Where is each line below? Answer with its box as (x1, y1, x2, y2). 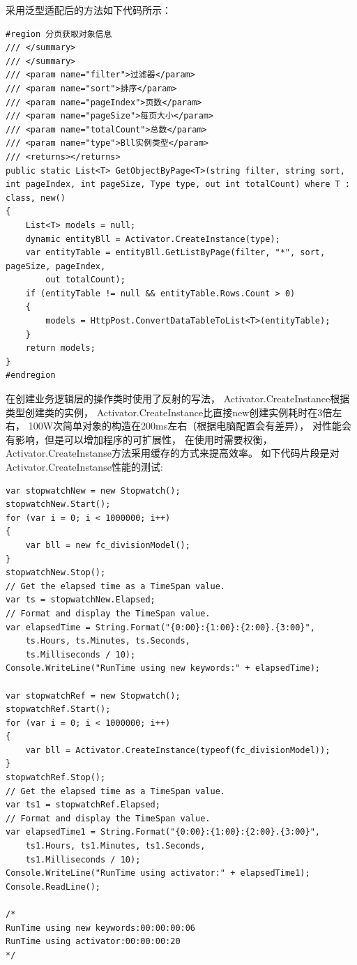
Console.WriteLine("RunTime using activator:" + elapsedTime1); (6, 868, 310, 879)
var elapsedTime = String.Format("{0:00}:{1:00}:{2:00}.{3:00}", (6, 622, 315, 632)
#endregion (6, 370, 56, 381)
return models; (25, 343, 96, 354)
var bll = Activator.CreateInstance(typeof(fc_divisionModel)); (25, 745, 331, 755)
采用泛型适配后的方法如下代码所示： (6, 3, 172, 17)
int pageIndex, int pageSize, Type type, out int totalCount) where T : (6, 179, 350, 190)
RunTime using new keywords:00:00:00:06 (6, 922, 196, 933)
